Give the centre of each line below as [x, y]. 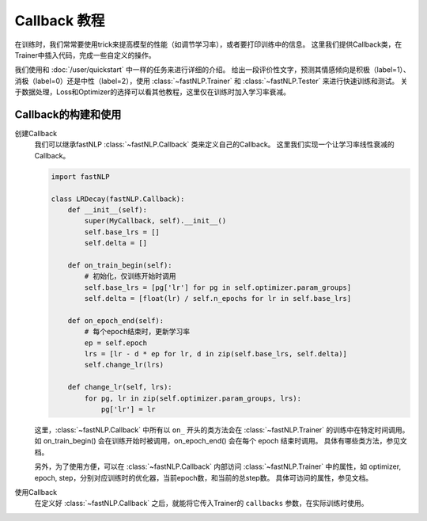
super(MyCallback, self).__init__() [155, 221]
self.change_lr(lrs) [124, 365]
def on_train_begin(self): [120, 265]
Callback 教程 [60, 21]
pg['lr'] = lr [128, 409]
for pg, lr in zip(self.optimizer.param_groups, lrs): [193, 398]
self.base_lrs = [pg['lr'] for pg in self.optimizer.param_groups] [218, 287]
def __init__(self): [108, 209]
